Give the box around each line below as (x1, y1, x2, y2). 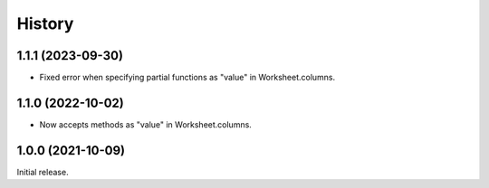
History (16, 14, 74, 33)
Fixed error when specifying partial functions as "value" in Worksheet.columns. (39, 72, 336, 83)
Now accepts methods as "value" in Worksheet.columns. (39, 118, 253, 130)
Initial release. (16, 166, 69, 177)
